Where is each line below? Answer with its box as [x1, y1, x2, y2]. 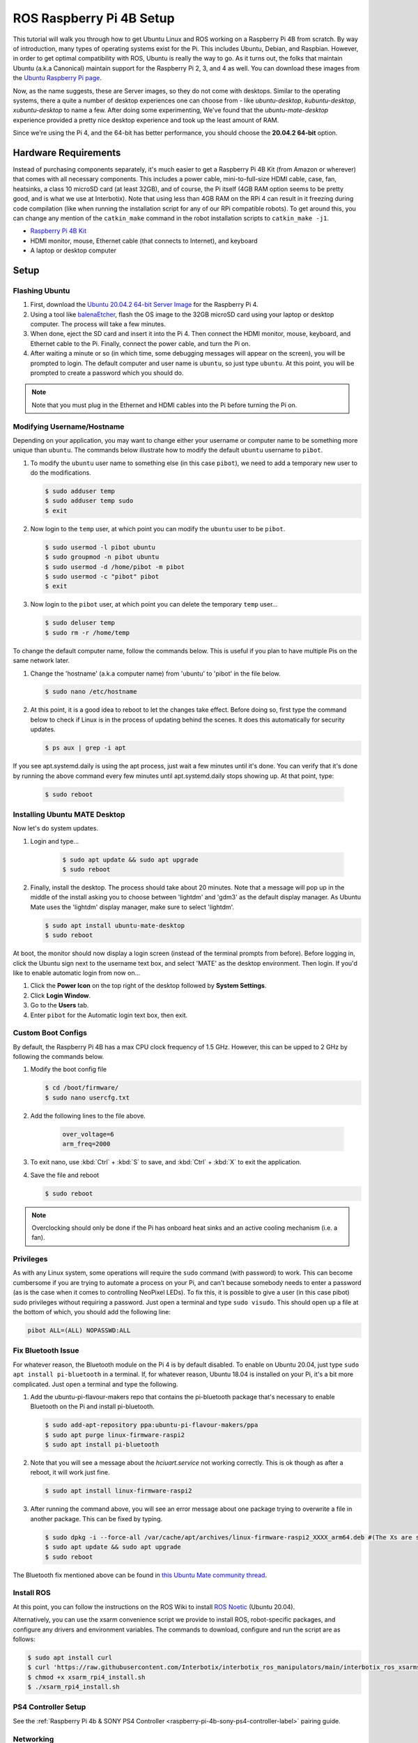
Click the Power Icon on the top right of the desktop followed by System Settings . [30, 982, 267, 990]
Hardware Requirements [13, 146, 121, 158]
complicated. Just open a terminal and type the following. [13, 1380, 178, 1388]
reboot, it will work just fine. [30, 1468, 110, 1477]
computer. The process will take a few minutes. [30, 320, 167, 328]
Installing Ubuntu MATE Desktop [13, 809, 125, 819]
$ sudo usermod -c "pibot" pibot [45, 572, 160, 580]
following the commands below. [13, 1053, 104, 1061]
